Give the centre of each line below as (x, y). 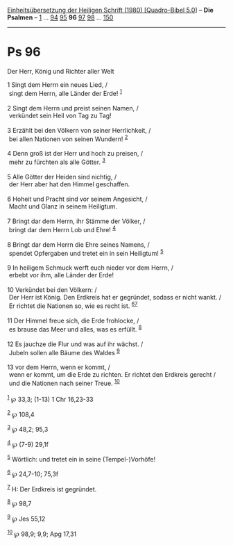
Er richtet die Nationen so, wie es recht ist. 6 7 (73, 305)
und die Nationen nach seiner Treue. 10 (64, 383)
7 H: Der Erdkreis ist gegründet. (52, 488)
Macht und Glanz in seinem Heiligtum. (63, 206)
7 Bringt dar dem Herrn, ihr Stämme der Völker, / (76, 221)
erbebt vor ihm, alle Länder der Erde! (61, 275)
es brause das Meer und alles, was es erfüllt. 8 (75, 328)
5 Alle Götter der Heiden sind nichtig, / (62, 177)
